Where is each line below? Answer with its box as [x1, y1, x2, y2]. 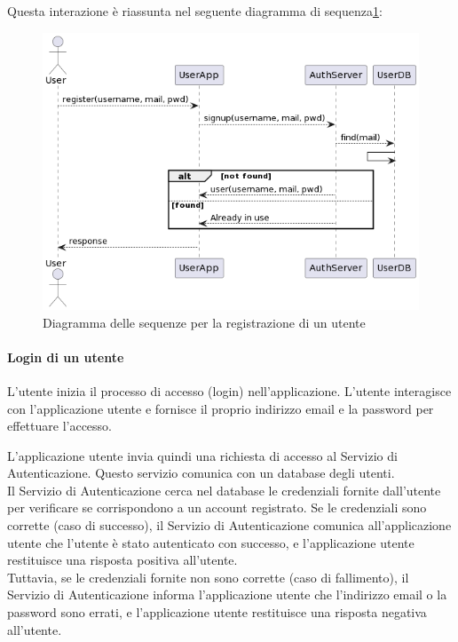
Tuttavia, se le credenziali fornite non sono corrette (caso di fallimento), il [7, 567, 409, 586]
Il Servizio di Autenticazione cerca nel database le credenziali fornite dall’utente [7, 480, 441, 499]
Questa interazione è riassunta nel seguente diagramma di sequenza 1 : [7, 2, 383, 20]
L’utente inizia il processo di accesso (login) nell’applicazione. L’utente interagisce [7, 381, 452, 400]
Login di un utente [7, 347, 124, 366]
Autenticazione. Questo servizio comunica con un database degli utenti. [7, 464, 395, 482]
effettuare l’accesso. [7, 416, 112, 435]
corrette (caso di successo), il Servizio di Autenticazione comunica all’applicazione [7, 516, 452, 535]
